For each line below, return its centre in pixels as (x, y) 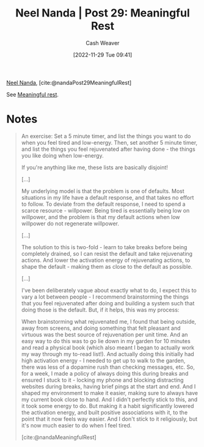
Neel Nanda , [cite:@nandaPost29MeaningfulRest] (69, 82)
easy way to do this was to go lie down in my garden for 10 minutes (106, 341)
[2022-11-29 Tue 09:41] (103, 54)
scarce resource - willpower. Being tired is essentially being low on (105, 210)
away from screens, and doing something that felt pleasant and (101, 328)
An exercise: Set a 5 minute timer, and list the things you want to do (106, 136)
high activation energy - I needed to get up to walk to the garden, (103, 360)
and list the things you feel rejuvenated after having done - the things (108, 149)
